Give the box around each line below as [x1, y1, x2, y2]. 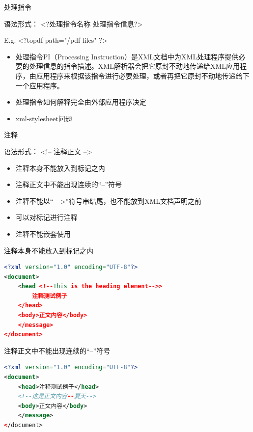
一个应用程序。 [15, 80, 64, 90]
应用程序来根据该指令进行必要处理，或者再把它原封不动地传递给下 [36, 70, 250, 81]
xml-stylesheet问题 [15, 113, 72, 123]
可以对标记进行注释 [15, 212, 78, 222]
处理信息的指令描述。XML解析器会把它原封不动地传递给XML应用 [29, 61, 240, 71]
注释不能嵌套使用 [15, 228, 71, 239]
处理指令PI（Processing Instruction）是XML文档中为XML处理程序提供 [15, 51, 239, 61]
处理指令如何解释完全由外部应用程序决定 [15, 97, 146, 107]
